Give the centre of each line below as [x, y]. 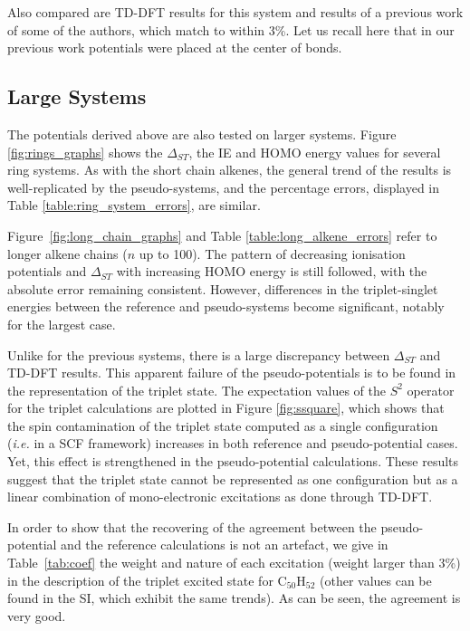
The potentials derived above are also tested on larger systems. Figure [202, 134]
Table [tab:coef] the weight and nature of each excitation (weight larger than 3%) [234, 563]
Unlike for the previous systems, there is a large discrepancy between [199, 354]
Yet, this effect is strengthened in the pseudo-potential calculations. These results [233, 461]
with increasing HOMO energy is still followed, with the [272, 271]
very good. [37, 615]
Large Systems [77, 96]
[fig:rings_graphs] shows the [85, 152]
